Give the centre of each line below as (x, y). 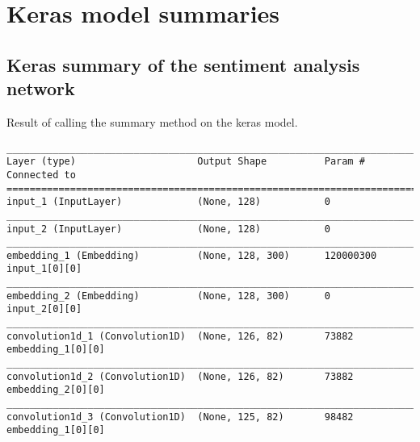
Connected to (41, 175)
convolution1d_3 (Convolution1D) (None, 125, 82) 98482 (180, 417)
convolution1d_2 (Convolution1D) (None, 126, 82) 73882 (180, 376)
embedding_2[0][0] (56, 390)
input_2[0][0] (44, 309)
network (41, 88)
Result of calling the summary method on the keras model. (152, 121)
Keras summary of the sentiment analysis (183, 64)
